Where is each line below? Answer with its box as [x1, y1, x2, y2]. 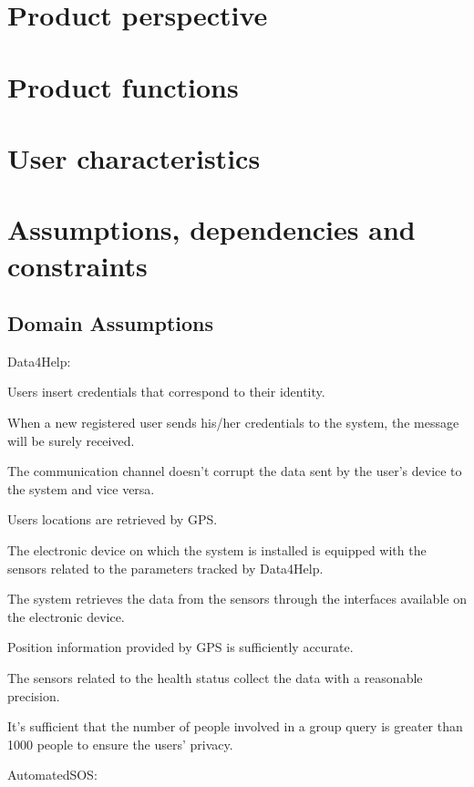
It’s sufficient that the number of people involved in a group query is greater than [7, 717, 463, 736]
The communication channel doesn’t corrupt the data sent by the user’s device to [7, 461, 462, 481]
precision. [7, 686, 60, 705]
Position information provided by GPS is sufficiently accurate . [7, 637, 354, 657]
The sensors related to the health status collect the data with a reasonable [7, 668, 423, 688]
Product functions [7, 67, 239, 105]
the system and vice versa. [7, 479, 155, 498]
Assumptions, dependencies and [7, 211, 416, 248]
